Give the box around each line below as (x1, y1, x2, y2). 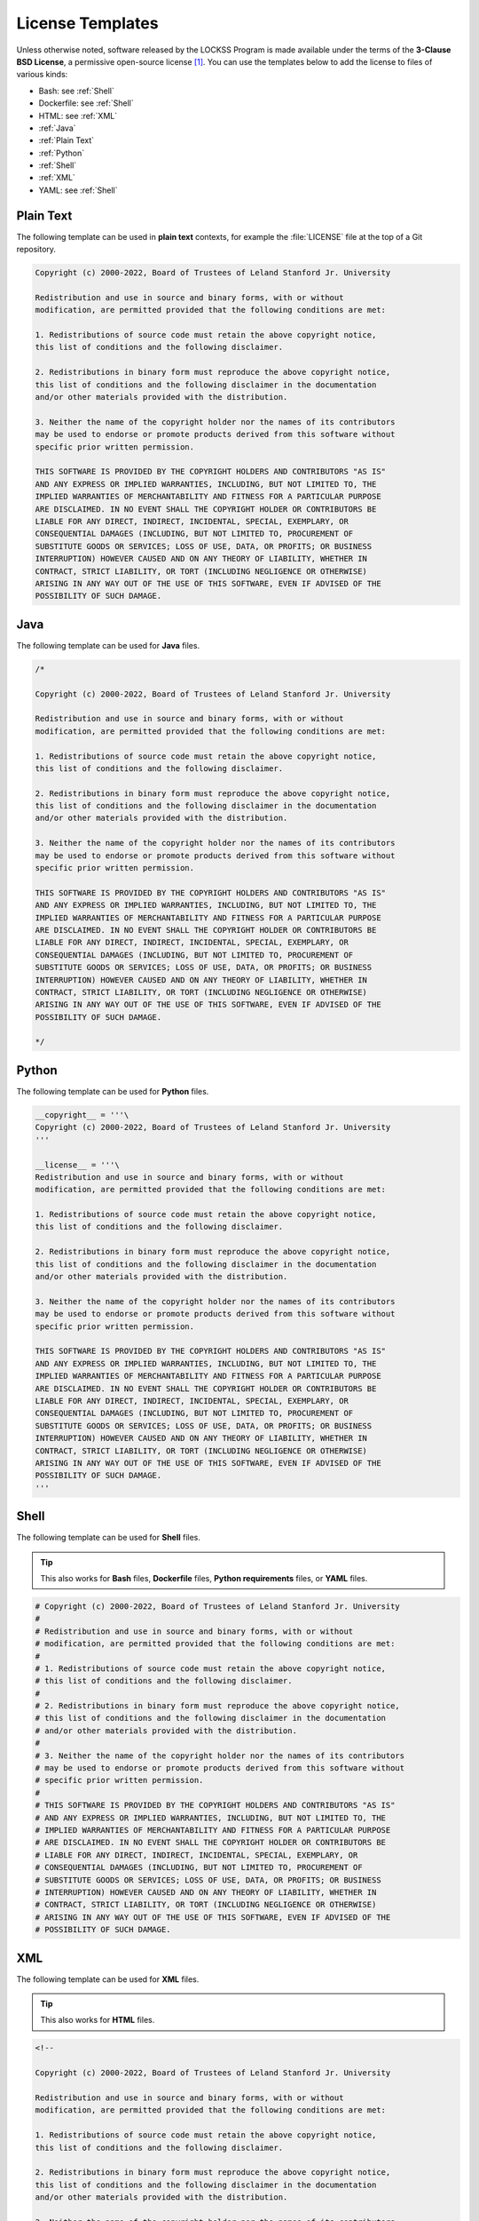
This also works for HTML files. (40, 2015, 155, 2026)
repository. (16, 244, 57, 255)
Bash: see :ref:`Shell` (38, 85, 115, 96)
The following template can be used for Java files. (16, 640, 200, 650)
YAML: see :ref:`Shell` (38, 185, 119, 195)
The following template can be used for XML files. (16, 1973, 200, 1985)
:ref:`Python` (38, 147, 85, 158)
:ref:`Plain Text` (38, 135, 95, 146)
